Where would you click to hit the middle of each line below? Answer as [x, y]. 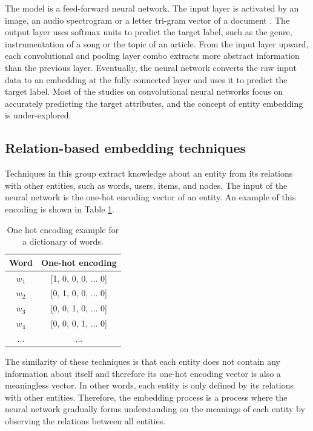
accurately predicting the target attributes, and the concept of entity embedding [154, 103]
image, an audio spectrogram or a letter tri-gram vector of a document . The [147, 20]
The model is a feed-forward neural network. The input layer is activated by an [152, 8]
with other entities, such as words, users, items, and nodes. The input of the [146, 185]
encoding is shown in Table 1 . [60, 209]
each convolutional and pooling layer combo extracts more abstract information [152, 56]
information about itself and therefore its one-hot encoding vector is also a [143, 373]
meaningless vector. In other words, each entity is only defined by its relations [149, 385]
